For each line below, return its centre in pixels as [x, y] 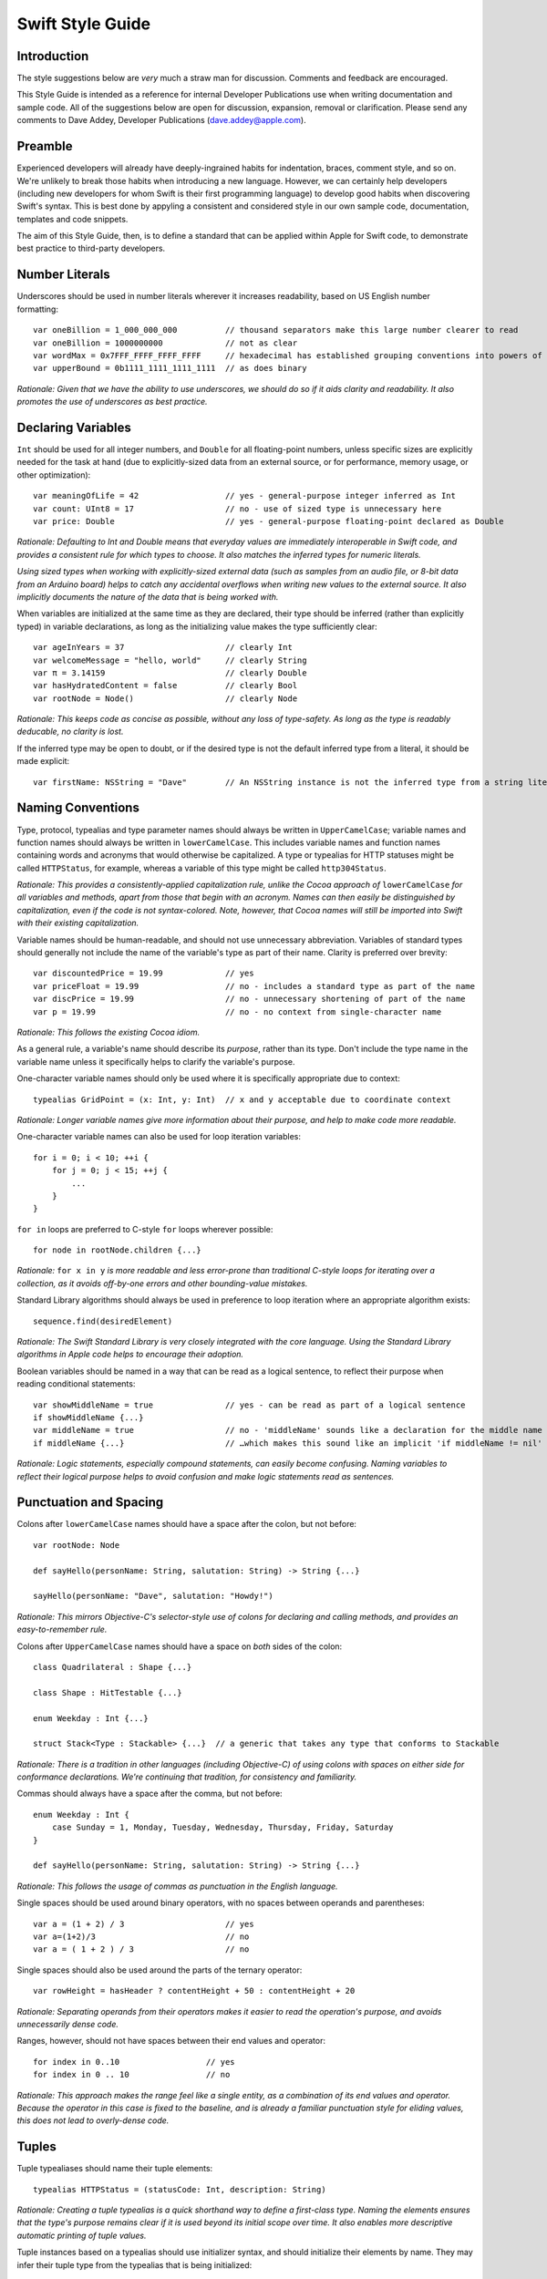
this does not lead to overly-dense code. [93, 2120]
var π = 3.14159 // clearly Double [170, 673]
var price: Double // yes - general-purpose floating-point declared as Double [269, 521]
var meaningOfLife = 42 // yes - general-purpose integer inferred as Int [244, 496]
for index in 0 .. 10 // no [132, 2075]
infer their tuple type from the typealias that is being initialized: [134, 2264]
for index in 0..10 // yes [134, 2062]
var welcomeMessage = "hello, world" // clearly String [170, 660]
